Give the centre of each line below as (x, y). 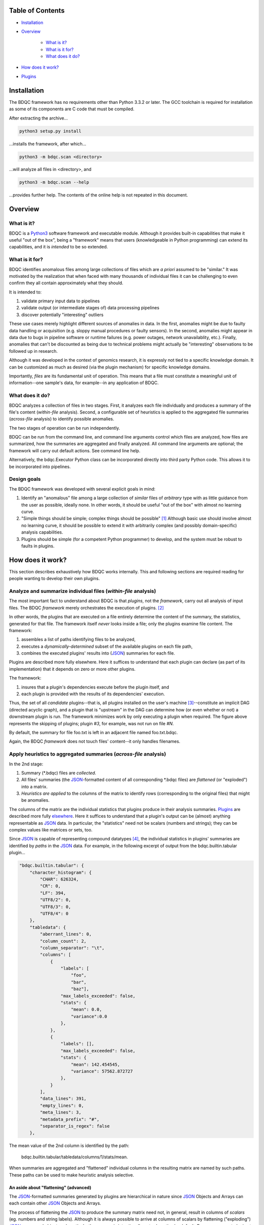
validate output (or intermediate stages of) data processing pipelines (90, 308)
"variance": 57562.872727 (102, 1071)
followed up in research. (33, 351)
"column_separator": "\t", (72, 948)
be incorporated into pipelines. (40, 466)
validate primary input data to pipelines (61, 301)
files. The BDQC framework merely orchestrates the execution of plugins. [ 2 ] (86, 608)
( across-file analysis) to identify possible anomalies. (62, 419)
